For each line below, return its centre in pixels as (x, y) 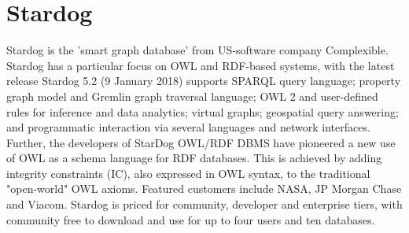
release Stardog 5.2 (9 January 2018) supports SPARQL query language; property (204, 81)
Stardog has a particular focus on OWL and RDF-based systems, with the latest (201, 65)
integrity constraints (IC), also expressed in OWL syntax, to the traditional (188, 173)
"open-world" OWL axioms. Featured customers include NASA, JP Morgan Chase (204, 189)
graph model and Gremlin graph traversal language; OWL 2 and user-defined (192, 96)
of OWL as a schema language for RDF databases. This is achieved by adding (194, 158)
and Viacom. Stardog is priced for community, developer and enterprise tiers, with (204, 204)
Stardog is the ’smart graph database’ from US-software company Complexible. (197, 50)
